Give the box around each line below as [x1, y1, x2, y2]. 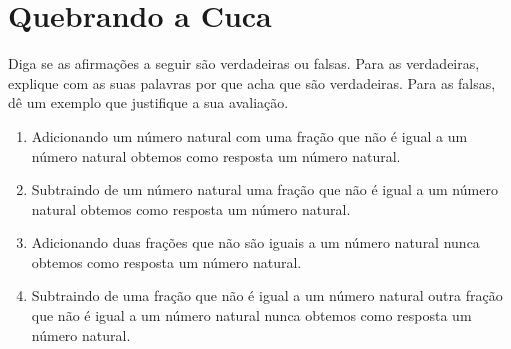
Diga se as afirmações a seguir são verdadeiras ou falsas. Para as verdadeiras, [8, 53, 480, 74]
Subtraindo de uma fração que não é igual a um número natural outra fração [31, 285, 503, 306]
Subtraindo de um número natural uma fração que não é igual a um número [31, 179, 498, 200]
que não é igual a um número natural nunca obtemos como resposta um [31, 305, 472, 326]
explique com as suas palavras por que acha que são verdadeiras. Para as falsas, [8, 72, 496, 93]
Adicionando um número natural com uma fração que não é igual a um [31, 125, 468, 146]
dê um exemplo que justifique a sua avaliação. [8, 92, 289, 113]
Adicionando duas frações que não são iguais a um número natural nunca [31, 232, 480, 253]
